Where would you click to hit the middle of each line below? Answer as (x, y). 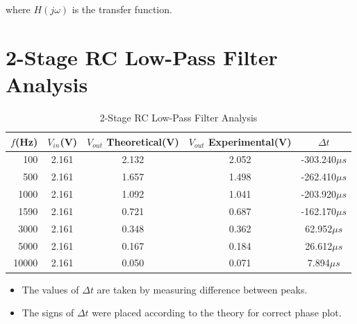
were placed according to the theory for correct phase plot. (217, 313)
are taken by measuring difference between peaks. (202, 289)
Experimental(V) (250, 141)
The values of (50, 289)
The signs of (48, 313)
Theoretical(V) (143, 141)
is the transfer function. (122, 9)
